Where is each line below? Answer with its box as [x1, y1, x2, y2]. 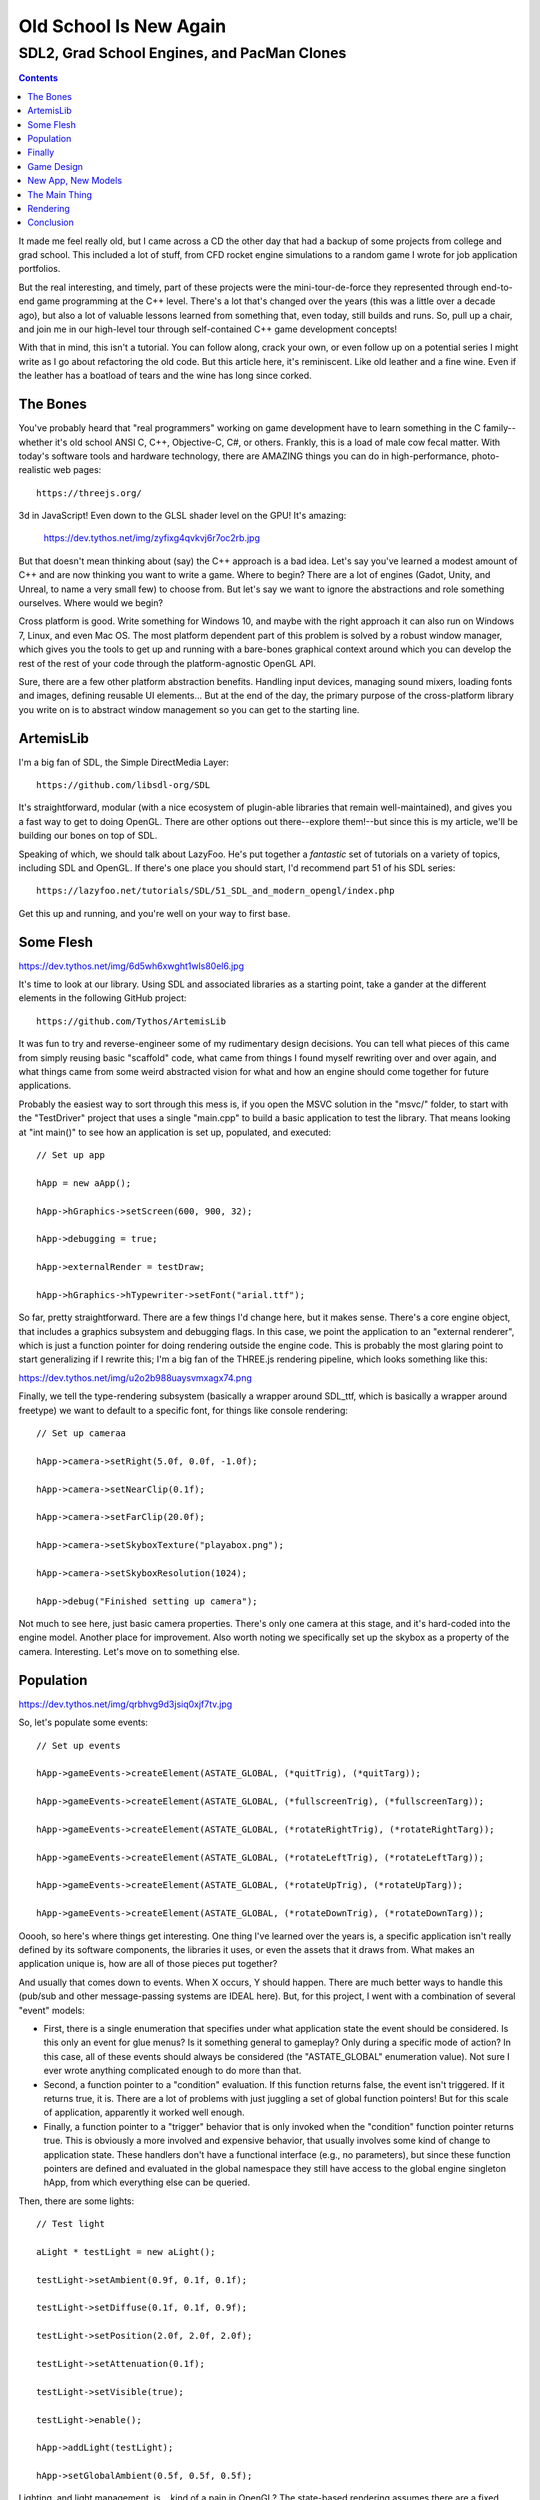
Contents [18, 72, 59, 84]
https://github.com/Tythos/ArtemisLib [36, 1015, 227, 1027]
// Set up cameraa [36, 1428, 127, 1439]
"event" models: [18, 2004, 85, 2016]
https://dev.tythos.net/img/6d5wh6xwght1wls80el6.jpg [18, 960, 245, 972]
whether [18, 436, 54, 448]
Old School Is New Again [18, 15, 227, 37]
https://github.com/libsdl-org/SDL [36, 780, 211, 791]
